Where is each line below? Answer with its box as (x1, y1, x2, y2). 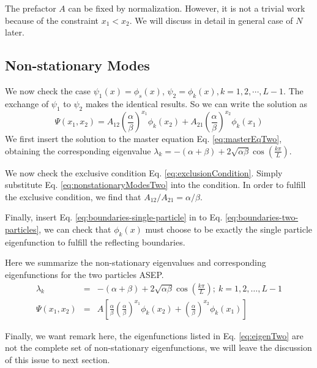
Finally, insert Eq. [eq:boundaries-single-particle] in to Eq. (5, 211, 223, 223)
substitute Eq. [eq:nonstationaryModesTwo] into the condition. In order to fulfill (5, 178, 306, 191)
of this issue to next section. (5, 353, 110, 366)
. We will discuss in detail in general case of (129, 13, 293, 26)
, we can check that (39, 223, 111, 236)
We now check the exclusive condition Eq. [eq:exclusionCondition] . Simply (5, 166, 283, 179)
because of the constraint (5, 13, 99, 26)
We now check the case (5, 84, 91, 97)
